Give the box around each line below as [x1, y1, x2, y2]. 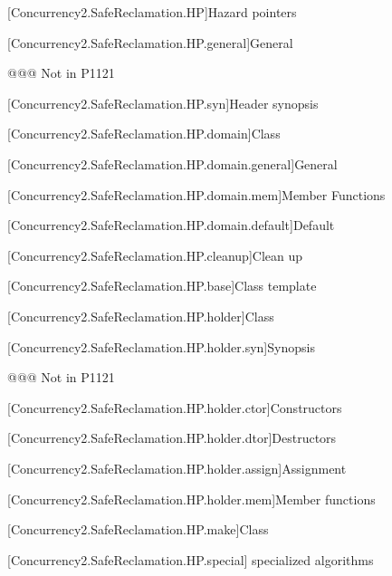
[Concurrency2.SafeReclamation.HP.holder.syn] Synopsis [7, 337, 315, 356]
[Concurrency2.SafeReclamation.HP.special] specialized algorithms [7, 550, 374, 569]
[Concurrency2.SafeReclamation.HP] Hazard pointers [7, 3, 297, 21]
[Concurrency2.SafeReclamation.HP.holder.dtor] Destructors [7, 428, 337, 447]
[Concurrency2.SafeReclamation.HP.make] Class [7, 520, 269, 539]
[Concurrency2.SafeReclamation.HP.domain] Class [7, 124, 281, 143]
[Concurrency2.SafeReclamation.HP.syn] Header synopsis [7, 93, 319, 112]
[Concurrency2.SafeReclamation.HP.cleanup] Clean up [7, 245, 303, 264]
